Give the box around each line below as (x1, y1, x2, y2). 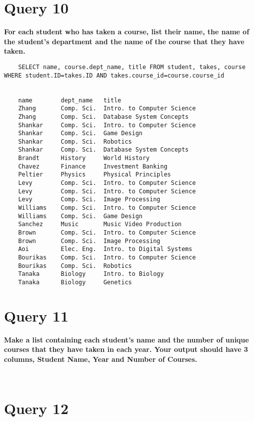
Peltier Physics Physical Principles (18, 171, 171, 178)
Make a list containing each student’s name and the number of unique (4, 334, 249, 344)
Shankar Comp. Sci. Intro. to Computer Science (18, 121, 196, 129)
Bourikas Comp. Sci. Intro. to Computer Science (18, 254, 196, 261)
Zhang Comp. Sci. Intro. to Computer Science (18, 105, 196, 112)
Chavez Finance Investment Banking (18, 163, 168, 170)
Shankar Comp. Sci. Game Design (18, 130, 143, 137)
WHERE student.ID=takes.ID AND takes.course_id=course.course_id (4, 72, 224, 79)
